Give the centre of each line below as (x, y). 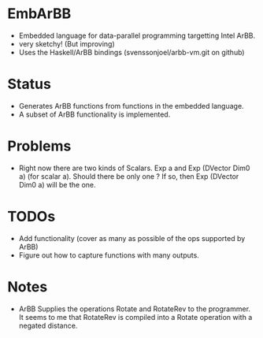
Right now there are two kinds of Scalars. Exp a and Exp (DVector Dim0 (134, 168)
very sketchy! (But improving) (67, 43)
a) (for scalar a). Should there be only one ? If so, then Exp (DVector (129, 176)
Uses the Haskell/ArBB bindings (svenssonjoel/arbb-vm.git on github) (131, 52)
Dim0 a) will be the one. (57, 184)
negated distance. (48, 325)
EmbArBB (39, 14)
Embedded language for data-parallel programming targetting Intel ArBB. (137, 35)
